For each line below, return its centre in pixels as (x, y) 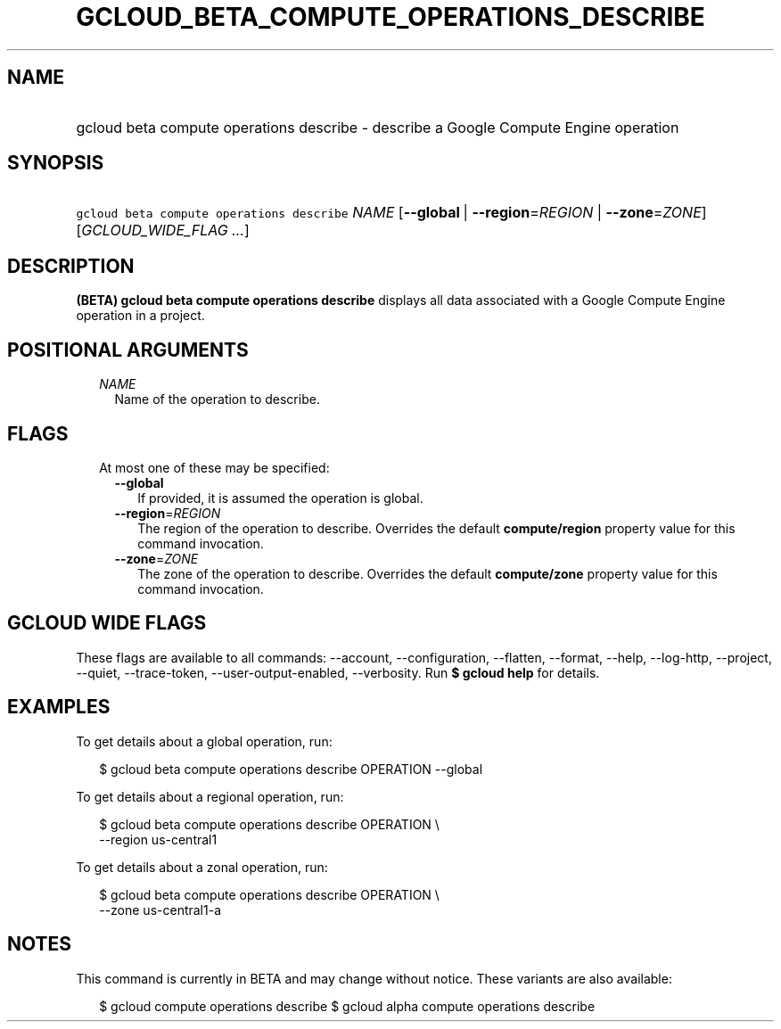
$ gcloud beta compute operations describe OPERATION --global (291, 769)
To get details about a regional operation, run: (210, 796)
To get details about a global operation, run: (204, 741)
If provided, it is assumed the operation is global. (280, 498)
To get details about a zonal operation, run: (202, 867)
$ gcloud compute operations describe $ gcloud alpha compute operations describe (347, 1006)
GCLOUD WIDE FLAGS (107, 623)
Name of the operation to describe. (217, 399)
